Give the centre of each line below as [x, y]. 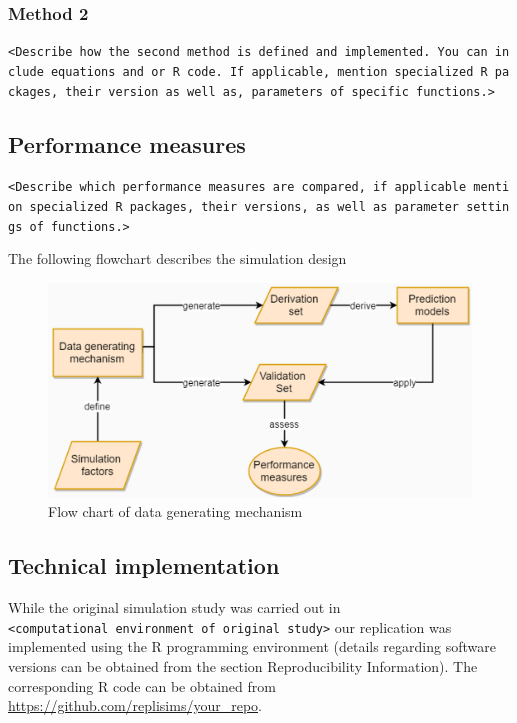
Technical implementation [144, 565]
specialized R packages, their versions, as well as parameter [244, 207]
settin [488, 207]
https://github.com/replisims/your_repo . [135, 705]
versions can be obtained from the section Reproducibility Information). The [243, 666]
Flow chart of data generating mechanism [175, 511]
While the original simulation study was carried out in [174, 607]
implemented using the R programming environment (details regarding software [252, 646]
